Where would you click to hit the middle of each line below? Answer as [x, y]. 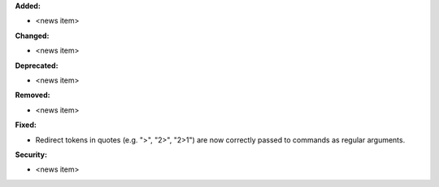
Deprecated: [37, 66]
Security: [31, 155]
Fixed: [26, 125]
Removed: [33, 95]
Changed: [32, 36]
